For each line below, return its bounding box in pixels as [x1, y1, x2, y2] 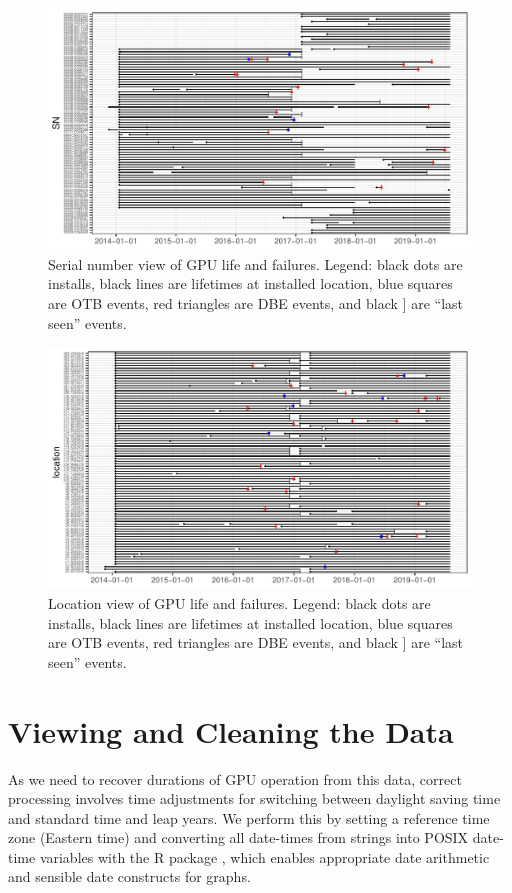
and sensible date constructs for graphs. [8, 866, 251, 887]
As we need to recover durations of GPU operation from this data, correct [8, 768, 462, 789]
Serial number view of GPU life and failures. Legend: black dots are [48, 253, 463, 274]
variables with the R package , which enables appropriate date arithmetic [39, 846, 490, 867]
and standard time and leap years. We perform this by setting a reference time [8, 807, 490, 828]
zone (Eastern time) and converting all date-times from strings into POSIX [8, 827, 469, 848]
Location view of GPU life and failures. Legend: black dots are [48, 593, 431, 613]
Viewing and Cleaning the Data [8, 710, 454, 751]
